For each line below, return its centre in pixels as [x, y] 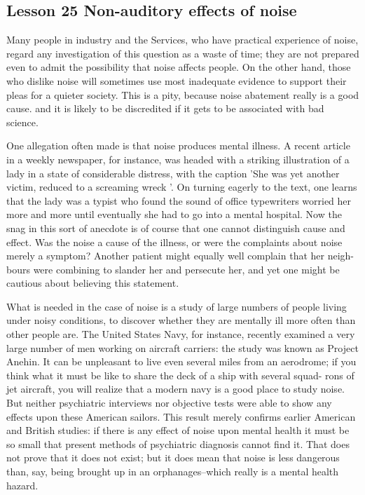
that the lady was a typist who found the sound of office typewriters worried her [179, 200]
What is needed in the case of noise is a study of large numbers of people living [177, 306]
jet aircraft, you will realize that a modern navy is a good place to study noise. [175, 389]
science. [22, 122]
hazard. [22, 485]
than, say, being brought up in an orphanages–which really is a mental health [173, 472]
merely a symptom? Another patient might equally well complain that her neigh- [180, 256]
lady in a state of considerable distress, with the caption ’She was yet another [173, 173]
